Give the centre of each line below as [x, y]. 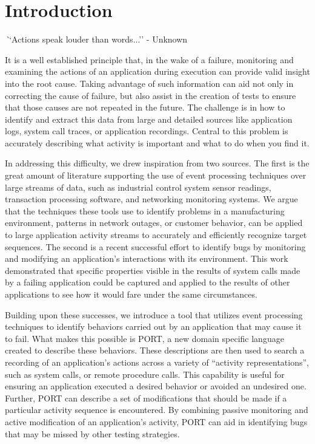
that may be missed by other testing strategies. [92, 433]
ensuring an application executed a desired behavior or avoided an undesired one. [156, 386]
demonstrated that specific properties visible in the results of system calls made [153, 270]
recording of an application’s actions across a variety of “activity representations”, [157, 362]
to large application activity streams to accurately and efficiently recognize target [156, 235]
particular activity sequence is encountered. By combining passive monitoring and [157, 410]
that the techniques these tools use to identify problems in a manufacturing [145, 210]
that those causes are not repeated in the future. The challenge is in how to [145, 107]
